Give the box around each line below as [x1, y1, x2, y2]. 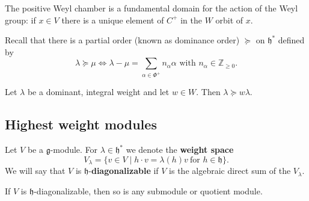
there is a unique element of [61, 13, 164, 26]
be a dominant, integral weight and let [27, 85, 170, 98]
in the [180, 13, 202, 26]
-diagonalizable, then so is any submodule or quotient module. [34, 184, 263, 197]
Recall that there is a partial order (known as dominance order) [5, 34, 240, 46]
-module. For [50, 143, 98, 156]
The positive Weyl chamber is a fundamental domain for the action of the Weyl [5, 2, 298, 14]
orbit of [215, 13, 243, 26]
